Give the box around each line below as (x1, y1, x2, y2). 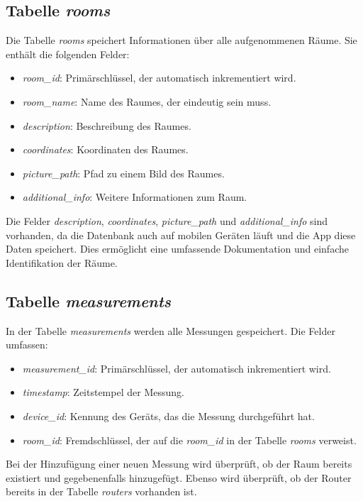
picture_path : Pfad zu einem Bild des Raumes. (22, 165, 225, 180)
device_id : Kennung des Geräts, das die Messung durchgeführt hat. (22, 408, 315, 423)
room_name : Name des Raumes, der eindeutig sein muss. (22, 94, 272, 109)
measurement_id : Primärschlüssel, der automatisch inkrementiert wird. (22, 360, 331, 375)
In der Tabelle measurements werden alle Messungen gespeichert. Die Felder (6, 323, 335, 338)
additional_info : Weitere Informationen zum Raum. (22, 189, 247, 204)
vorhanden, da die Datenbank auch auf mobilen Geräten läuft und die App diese (6, 227, 356, 242)
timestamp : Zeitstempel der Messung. (22, 385, 184, 400)
